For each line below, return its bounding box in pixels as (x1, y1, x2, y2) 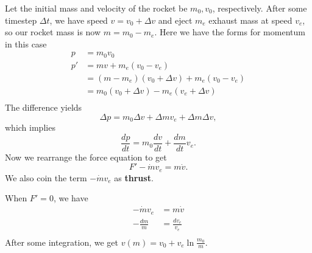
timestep (5, 13, 37, 26)
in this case (5, 37, 47, 50)
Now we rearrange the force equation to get (5, 150, 167, 163)
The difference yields (5, 100, 82, 113)
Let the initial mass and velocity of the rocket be (5, 2, 188, 14)
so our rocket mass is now (5, 26, 101, 38)
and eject (158, 13, 193, 26)
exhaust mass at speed (208, 13, 292, 26)
